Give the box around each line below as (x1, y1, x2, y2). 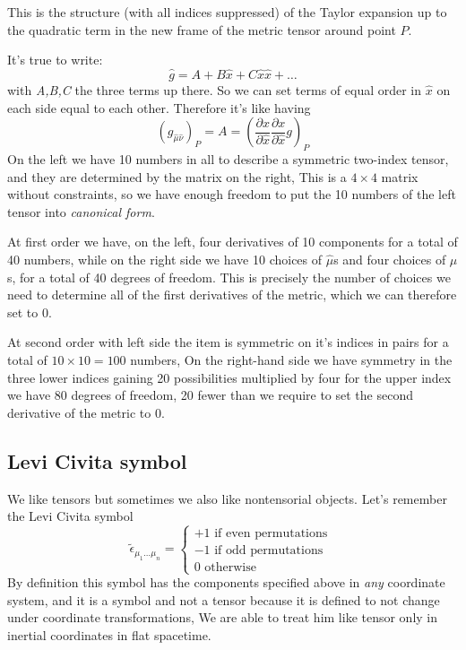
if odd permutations (214, 543, 324, 557)
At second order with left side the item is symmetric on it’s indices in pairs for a (7, 333, 449, 351)
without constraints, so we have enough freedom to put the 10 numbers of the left (7, 185, 456, 204)
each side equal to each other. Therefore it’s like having (7, 98, 311, 117)
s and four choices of (333, 249, 446, 268)
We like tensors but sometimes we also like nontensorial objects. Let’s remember (7, 489, 447, 507)
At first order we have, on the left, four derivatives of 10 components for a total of (7, 232, 458, 251)
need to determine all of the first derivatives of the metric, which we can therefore (7, 285, 457, 304)
